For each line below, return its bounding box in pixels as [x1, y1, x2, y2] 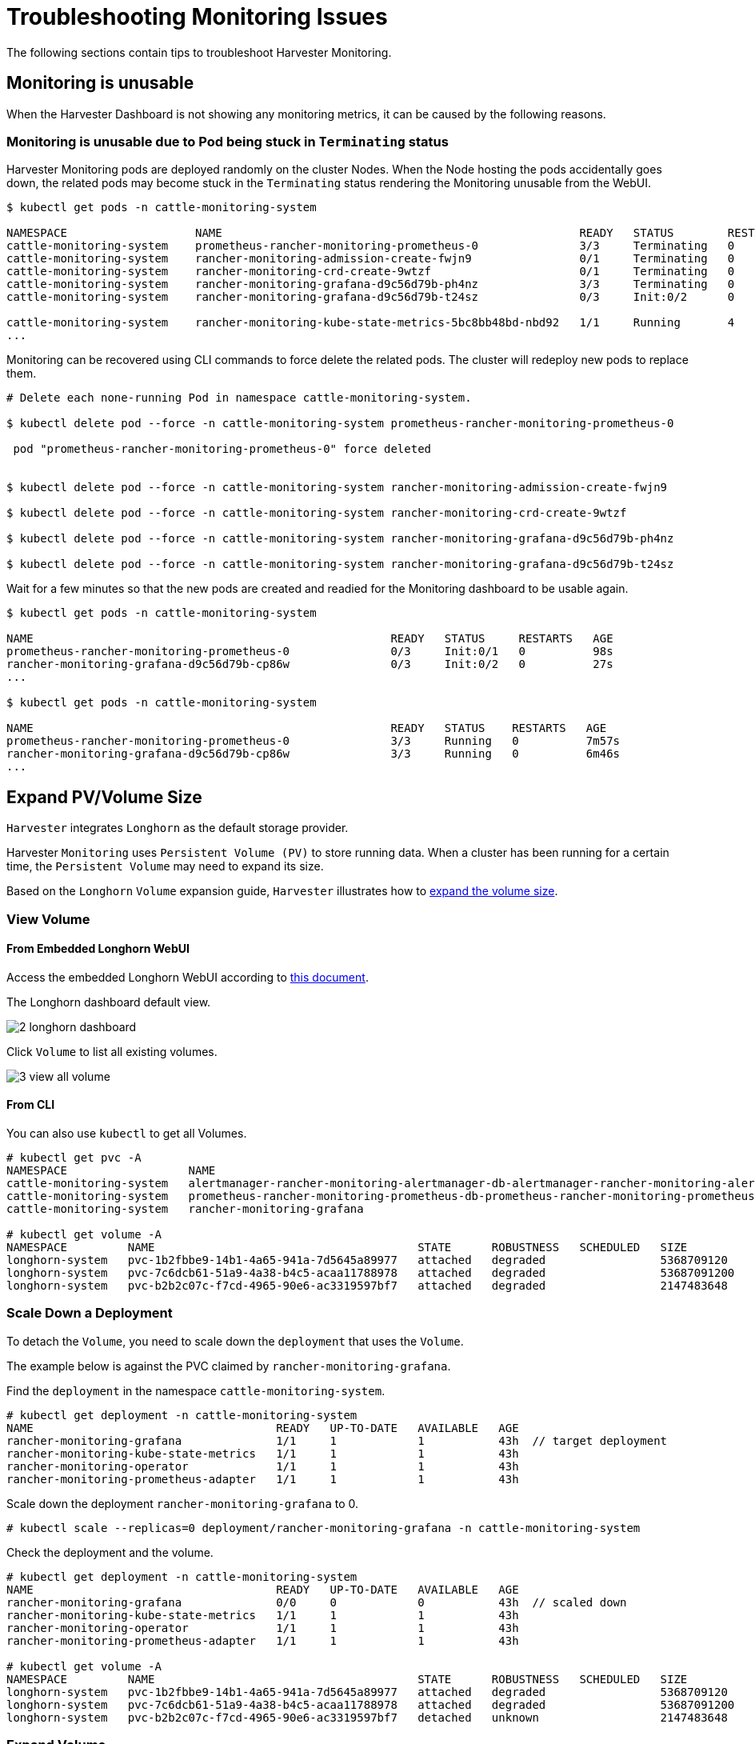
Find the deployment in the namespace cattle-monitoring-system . [6, 1383, 385, 1398]
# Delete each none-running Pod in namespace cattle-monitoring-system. [6, 391, 472, 405]
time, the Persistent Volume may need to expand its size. [6, 859, 324, 874]
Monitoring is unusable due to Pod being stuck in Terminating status [6, 133, 449, 150]
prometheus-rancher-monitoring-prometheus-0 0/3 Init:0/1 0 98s [6, 645, 613, 658]
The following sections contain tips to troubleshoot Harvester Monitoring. [6, 45, 392, 59]
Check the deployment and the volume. [6, 1545, 214, 1559]
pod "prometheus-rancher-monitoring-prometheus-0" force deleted [13, 442, 432, 456]
